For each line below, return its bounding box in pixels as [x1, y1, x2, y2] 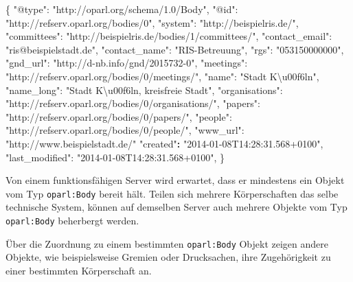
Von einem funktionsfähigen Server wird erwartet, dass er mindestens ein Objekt [5, 173, 345, 187]
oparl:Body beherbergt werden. [5, 213, 139, 227]
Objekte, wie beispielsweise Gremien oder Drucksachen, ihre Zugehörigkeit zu [5, 250, 331, 264]
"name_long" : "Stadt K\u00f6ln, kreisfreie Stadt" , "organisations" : [5, 82, 283, 97]
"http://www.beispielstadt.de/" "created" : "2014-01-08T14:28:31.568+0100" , [5, 136, 323, 150]
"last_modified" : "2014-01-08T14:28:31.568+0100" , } [5, 150, 225, 164]
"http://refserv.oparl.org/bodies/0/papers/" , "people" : [5, 109, 232, 124]
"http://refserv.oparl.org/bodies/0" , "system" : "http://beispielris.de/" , [5, 15, 299, 30]
